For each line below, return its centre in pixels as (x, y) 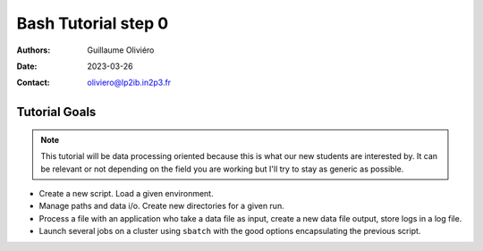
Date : (27, 66)
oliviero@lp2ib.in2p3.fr (129, 83)
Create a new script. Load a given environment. (126, 193)
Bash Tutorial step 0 (93, 23)
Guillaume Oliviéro (121, 50)
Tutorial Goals (56, 112)
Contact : (34, 83)
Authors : (34, 50)
